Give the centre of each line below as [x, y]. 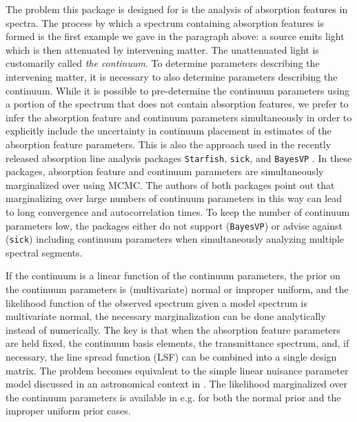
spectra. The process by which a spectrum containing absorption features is [165, 22]
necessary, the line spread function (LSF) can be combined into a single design [171, 357]
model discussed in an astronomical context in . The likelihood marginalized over [176, 384]
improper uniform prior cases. [68, 411]
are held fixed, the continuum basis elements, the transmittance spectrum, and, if [177, 343]
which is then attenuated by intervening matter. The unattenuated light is [162, 49]
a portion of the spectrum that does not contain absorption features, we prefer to [177, 104]
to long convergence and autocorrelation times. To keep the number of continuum [178, 211]
